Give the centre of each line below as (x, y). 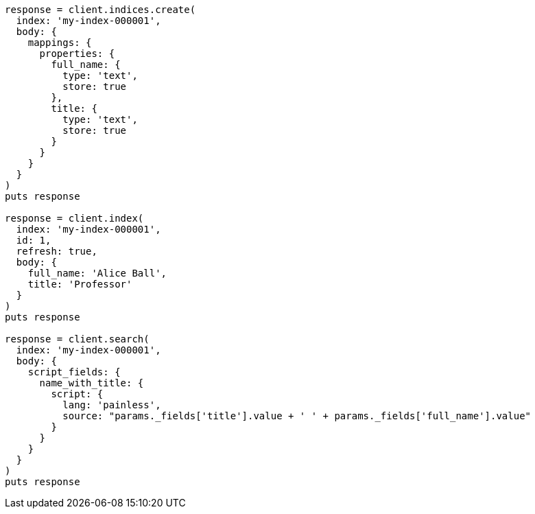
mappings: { (60, 43)
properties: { (77, 54)
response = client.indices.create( (100, 10)
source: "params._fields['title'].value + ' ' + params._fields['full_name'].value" (297, 416)
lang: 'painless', (112, 405)
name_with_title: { (92, 383)
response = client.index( (74, 218)
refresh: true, (57, 251)
